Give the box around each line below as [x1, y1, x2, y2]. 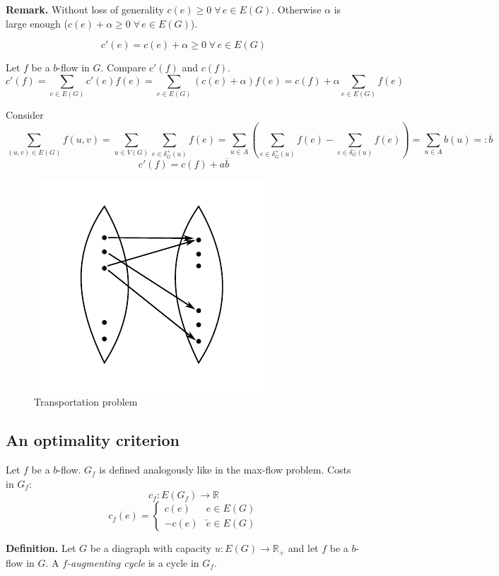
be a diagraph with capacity [90, 541, 212, 556]
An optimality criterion [6, 429, 180, 451]
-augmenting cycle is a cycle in [67, 555, 199, 570]
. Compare [100, 60, 146, 75]
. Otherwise [271, 2, 322, 16]
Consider [6, 107, 44, 122]
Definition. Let [6, 541, 76, 556]
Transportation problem [34, 394, 138, 409]
